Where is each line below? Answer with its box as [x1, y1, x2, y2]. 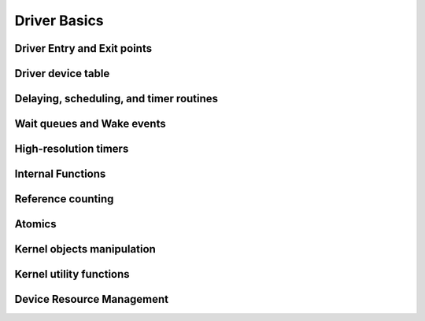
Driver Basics [14, 12, 104, 29]
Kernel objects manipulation [14, 242, 157, 256]
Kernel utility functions [14, 267, 130, 281]
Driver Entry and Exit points [14, 42, 153, 55]
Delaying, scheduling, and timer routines [14, 92, 219, 105]
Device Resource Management [14, 293, 169, 306]
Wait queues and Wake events [14, 117, 166, 131]
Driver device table [14, 67, 110, 80]
